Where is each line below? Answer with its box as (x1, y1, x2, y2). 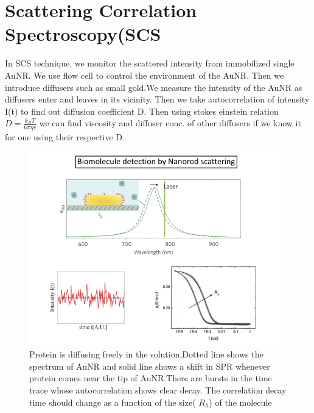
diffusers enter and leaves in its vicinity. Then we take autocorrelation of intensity (5, 93, 310, 106)
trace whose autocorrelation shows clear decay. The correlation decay (29, 384, 287, 397)
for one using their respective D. (5, 131, 125, 143)
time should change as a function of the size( (29, 395, 196, 408)
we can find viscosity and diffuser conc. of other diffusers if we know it (39, 117, 301, 129)
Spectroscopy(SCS (5, 21, 161, 46)
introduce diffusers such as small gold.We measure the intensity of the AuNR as (5, 81, 302, 93)
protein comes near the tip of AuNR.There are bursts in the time (29, 372, 272, 384)
